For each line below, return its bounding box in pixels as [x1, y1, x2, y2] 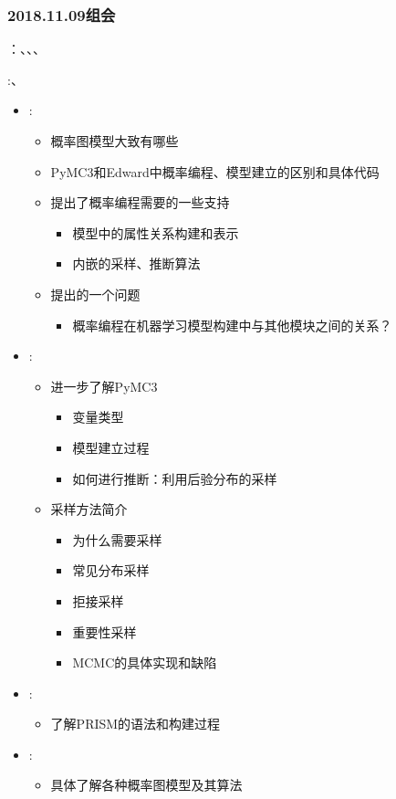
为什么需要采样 [72, 530, 162, 549]
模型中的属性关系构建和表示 [72, 223, 239, 242]
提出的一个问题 [50, 284, 141, 303]
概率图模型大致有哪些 [50, 131, 179, 150]
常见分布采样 [72, 561, 150, 580]
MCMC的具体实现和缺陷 [72, 653, 217, 672]
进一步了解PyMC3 [50, 376, 158, 395]
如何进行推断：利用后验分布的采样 [72, 468, 277, 488]
